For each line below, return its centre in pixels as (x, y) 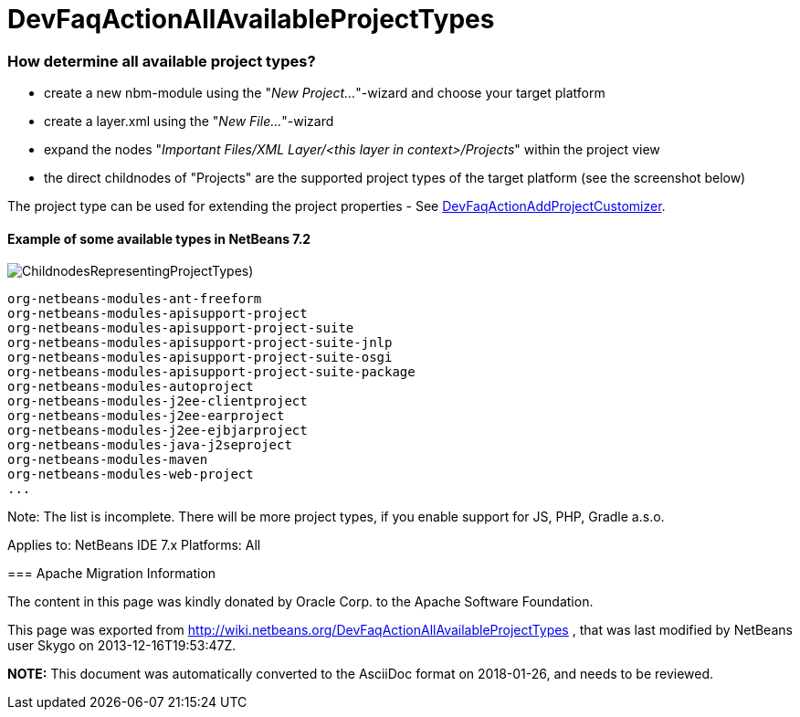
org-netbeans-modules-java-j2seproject (150, 445)
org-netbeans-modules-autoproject (131, 387)
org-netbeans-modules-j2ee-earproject (146, 416)
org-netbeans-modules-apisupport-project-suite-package (211, 372)
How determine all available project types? (162, 61)
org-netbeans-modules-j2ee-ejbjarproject (158, 431)
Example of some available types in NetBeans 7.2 (159, 238)
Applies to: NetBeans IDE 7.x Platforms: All (134, 545)
